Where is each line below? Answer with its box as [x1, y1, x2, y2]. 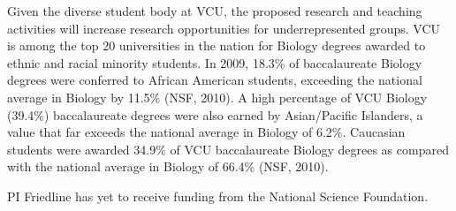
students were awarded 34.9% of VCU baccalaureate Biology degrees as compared [7, 139, 449, 158]
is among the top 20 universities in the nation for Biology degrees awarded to [7, 36, 426, 55]
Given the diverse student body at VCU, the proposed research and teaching [7, 2, 422, 19]
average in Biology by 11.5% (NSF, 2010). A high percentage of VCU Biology [7, 87, 428, 106]
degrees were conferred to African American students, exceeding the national [7, 71, 422, 89]
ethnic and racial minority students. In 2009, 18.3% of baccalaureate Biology [7, 53, 422, 72]
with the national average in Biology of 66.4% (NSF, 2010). [7, 157, 329, 176]
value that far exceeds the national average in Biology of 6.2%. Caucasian [7, 123, 406, 141]
